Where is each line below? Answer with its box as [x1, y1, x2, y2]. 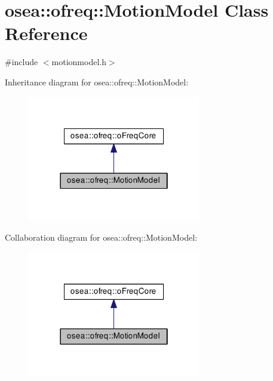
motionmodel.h [51, 56, 106, 68]
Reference [5, 21, 88, 45]
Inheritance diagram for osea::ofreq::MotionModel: [5, 75, 189, 88]
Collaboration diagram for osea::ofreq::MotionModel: [5, 231, 197, 243]
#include [5, 56, 38, 68]
